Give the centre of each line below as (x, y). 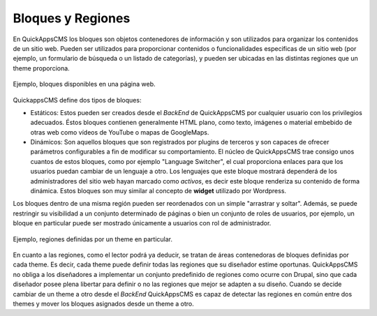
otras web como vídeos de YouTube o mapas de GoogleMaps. (120, 132)
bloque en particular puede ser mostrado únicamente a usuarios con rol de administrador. (142, 223)
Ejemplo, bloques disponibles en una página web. (84, 84)
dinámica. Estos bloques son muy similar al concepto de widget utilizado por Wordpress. (158, 191)
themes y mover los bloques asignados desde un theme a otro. (104, 303)
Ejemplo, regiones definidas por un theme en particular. (93, 239)
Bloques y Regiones (72, 18)
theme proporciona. (41, 68)
